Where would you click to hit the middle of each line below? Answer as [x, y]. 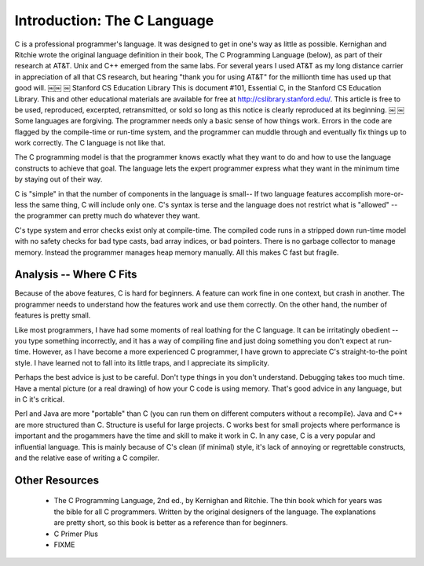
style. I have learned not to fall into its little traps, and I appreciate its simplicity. [142, 362]
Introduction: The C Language [114, 20]
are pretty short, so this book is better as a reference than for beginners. [171, 523]
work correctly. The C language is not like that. [90, 143]
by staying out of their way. [58, 179]
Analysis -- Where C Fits [76, 275]
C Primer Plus [76, 534]
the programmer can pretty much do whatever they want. [107, 215]
